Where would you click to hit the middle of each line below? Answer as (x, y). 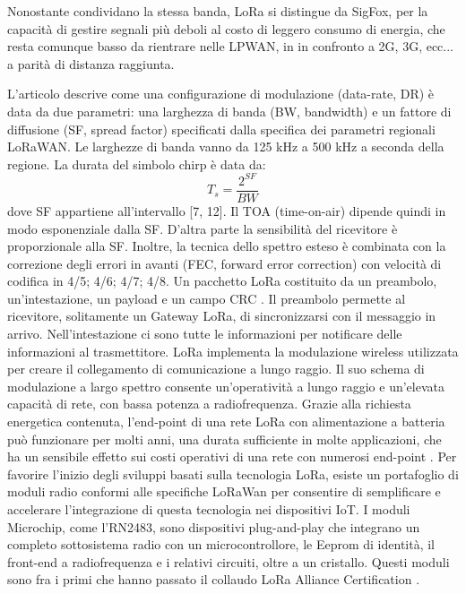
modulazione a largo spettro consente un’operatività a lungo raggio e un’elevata (226, 386)
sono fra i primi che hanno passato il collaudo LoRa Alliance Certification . (214, 579)
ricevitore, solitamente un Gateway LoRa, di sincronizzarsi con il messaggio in (222, 316)
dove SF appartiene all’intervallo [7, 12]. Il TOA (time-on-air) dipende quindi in (227, 210)
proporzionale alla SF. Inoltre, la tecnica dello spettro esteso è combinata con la (227, 246)
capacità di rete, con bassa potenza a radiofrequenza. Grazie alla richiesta (209, 404)
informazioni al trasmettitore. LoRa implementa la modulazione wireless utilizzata (233, 351)
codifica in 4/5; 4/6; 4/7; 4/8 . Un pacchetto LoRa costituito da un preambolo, (222, 281)
